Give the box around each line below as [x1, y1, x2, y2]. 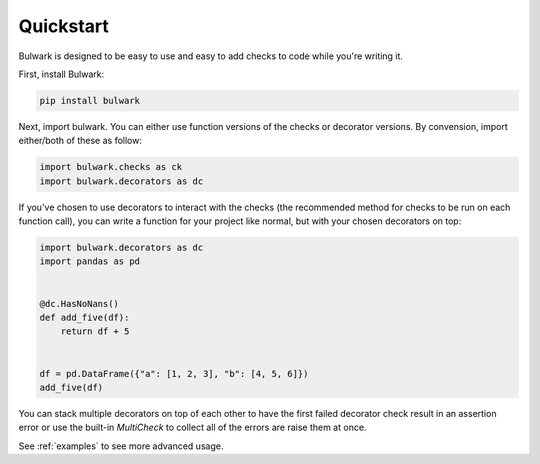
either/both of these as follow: [18, 135, 142, 147]
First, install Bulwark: [18, 68, 105, 80]
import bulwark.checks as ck [39, 161, 183, 173]
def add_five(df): [39, 311, 130, 323]
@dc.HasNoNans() [39, 298, 120, 309]
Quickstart [18, 15, 110, 37]
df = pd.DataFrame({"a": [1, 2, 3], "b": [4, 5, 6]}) [39, 368, 309, 379]
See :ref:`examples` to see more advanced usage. [18, 440, 224, 452]
